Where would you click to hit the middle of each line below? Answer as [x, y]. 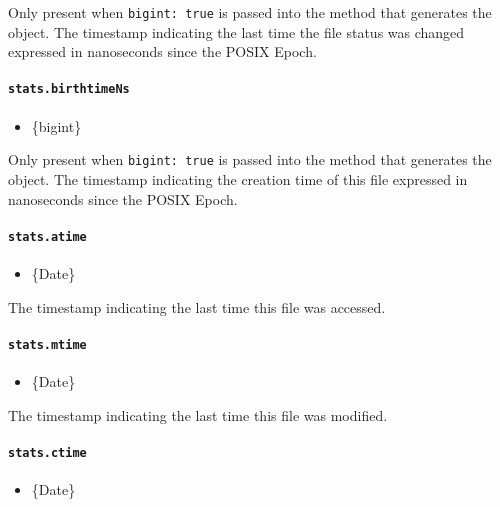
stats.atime [47, 236]
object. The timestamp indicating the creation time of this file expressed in [238, 178]
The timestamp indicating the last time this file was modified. [198, 414]
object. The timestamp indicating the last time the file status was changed [236, 31]
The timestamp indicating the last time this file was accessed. [197, 306]
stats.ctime [47, 452]
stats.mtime [47, 344]
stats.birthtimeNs [69, 89]
